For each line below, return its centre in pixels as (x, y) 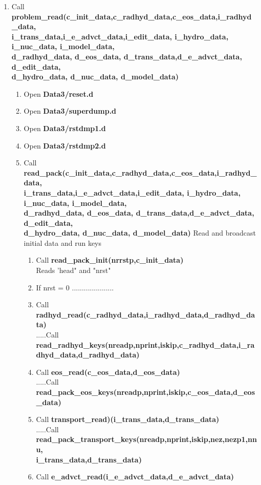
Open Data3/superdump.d (70, 111)
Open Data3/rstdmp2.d (65, 145)
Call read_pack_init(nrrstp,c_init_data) (110, 260)
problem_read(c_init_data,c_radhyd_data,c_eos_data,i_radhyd (132, 16)
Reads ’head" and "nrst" (73, 270)
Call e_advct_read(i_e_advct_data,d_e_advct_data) (135, 477)
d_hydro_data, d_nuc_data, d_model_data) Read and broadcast (140, 233)
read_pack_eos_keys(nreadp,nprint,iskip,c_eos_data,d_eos (146, 392)
